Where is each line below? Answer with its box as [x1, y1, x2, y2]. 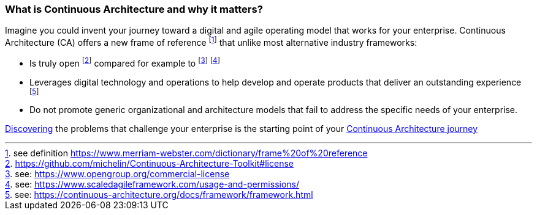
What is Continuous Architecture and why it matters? [5, 3, 263, 15]
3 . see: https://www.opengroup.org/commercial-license [5, 168, 230, 179]
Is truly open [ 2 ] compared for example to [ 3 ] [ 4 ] [29, 56, 220, 68]
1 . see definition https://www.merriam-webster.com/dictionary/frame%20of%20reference [5, 147, 368, 158]
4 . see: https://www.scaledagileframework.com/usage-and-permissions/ [5, 178, 300, 189]
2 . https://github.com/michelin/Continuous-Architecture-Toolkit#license [5, 158, 294, 169]
